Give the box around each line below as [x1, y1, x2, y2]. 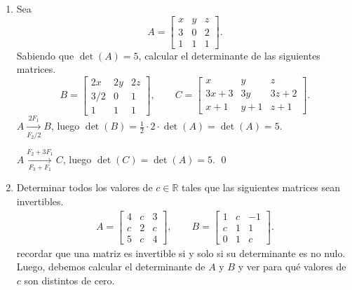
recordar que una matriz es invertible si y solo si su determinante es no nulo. [16, 245, 346, 260]
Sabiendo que [16, 48, 74, 62]
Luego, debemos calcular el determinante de [16, 259, 205, 274]
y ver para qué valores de [238, 259, 346, 274]
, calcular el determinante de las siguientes [138, 48, 320, 62]
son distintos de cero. [24, 272, 115, 287]
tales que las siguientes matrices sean [182, 180, 341, 195]
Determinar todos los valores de [16, 180, 153, 195]
